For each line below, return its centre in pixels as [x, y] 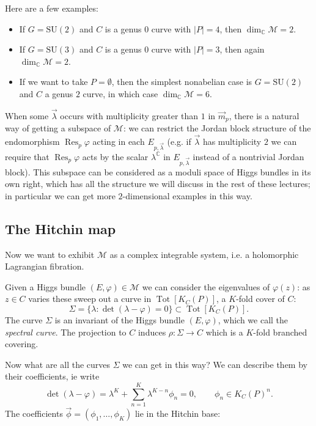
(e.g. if [179, 141]
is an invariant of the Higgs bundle [119, 319]
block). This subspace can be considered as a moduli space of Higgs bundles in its [158, 171]
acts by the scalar [115, 156]
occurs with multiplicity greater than [129, 115]
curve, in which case [120, 93]
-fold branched [280, 332]
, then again [242, 49]
